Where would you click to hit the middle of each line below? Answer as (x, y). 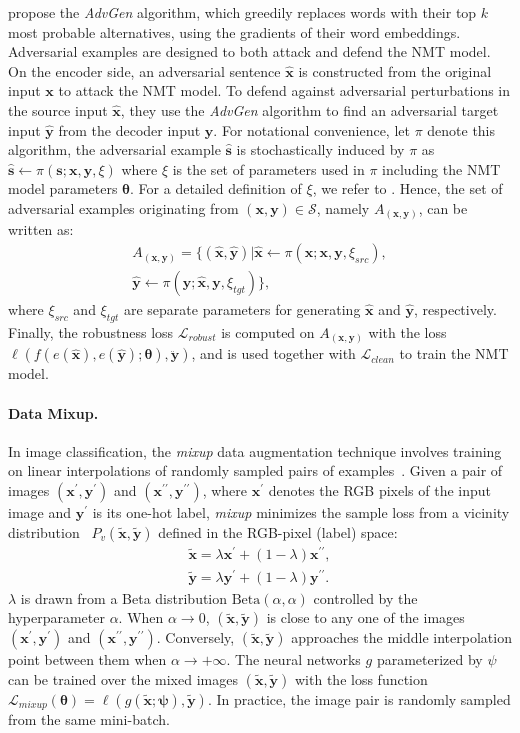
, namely (343, 207)
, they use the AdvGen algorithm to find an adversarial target (309, 109)
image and (39, 512)
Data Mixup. (53, 412)
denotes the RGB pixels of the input (379, 490)
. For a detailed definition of (216, 188)
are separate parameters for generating (242, 309)
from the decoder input (129, 129)
